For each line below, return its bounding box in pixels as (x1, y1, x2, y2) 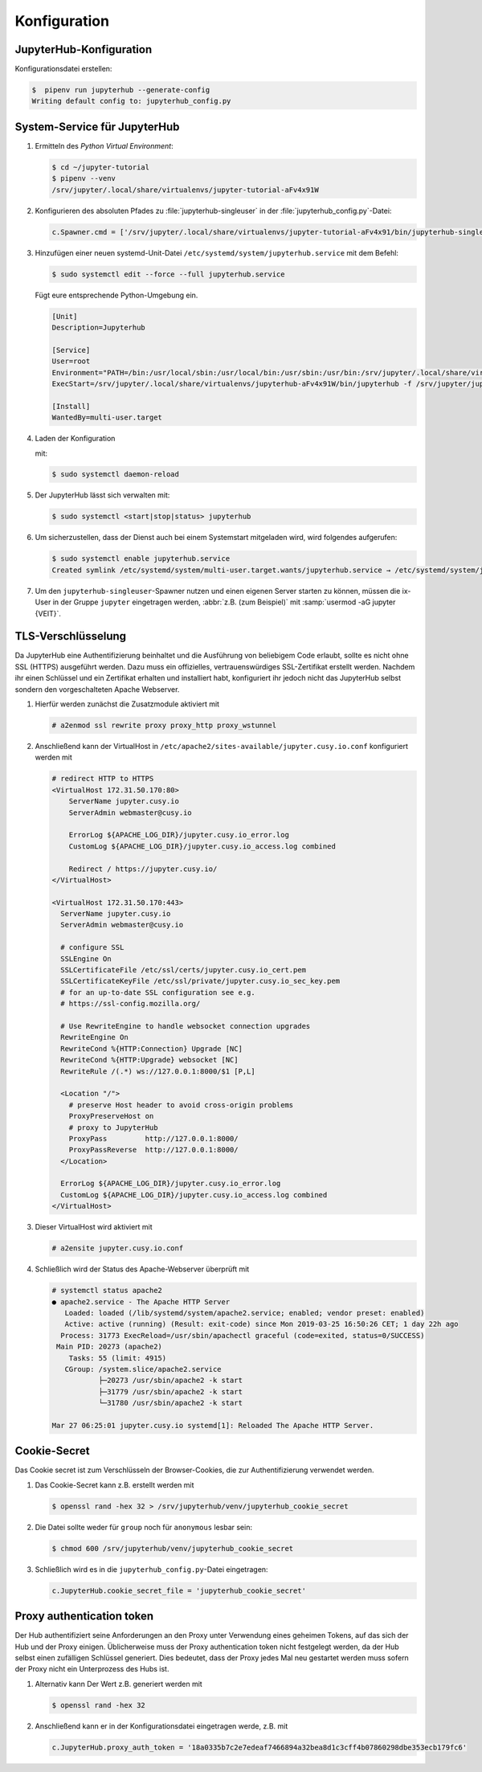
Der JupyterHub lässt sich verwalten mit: (35, 490, 170, 500)
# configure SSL (60, 943, 125, 952)
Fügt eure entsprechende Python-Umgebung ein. (35, 290, 198, 300)
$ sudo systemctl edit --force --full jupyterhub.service (51, 269, 285, 279)
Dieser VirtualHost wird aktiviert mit (35, 1222, 153, 1232)
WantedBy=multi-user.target (51, 413, 162, 422)
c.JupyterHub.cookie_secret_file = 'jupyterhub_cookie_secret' (51, 1586, 307, 1595)
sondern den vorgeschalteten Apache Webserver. (14, 684, 180, 694)
